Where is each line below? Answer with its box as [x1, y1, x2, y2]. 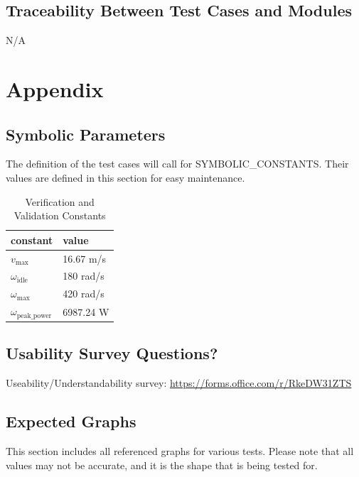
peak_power [16, 312, 52, 319]
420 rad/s [63, 286, 105, 301]
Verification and [25, 194, 95, 209]
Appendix [6, 74, 104, 103]
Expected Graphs [6, 410, 136, 432]
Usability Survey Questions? [6, 342, 218, 364]
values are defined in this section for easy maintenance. [6, 170, 245, 185]
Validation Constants [14, 208, 106, 223]
